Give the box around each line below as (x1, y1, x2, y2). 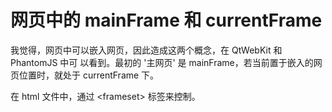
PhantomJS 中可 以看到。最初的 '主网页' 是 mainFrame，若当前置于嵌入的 (10, 56, 314, 68)
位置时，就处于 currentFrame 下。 (18, 69, 160, 81)
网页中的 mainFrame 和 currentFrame (10, 9, 323, 32)
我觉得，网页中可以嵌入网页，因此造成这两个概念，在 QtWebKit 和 (10, 44, 283, 56)
